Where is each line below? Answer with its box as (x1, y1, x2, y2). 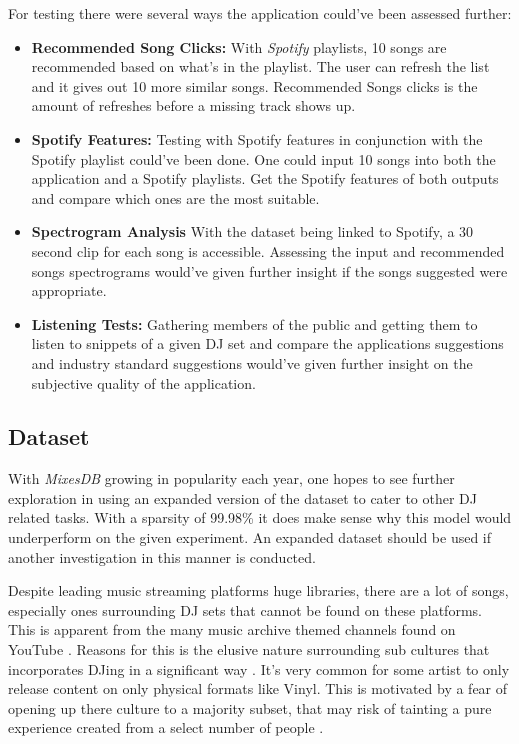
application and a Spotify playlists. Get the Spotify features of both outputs (31, 168, 499, 189)
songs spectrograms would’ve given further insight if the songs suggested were (31, 260, 508, 281)
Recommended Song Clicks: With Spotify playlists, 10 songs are (31, 36, 447, 57)
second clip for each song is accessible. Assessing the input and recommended (31, 240, 505, 261)
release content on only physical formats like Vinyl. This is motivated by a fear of (8, 678, 508, 699)
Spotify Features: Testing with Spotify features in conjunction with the (31, 128, 483, 149)
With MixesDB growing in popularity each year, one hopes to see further (8, 468, 455, 489)
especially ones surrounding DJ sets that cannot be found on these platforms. (8, 599, 482, 620)
